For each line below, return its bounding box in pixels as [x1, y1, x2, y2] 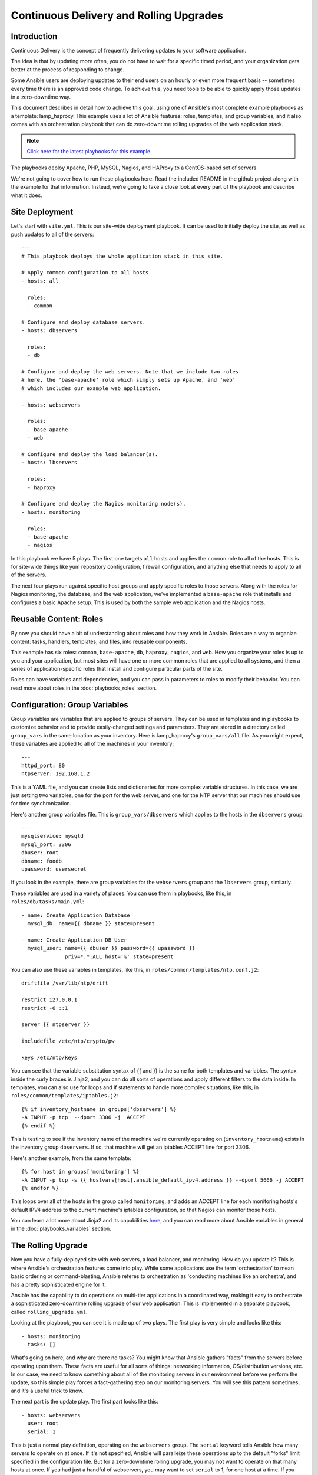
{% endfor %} [21, 1185, 59, 1191]
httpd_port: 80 [21, 762, 65, 769]
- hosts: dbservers [21, 327, 78, 334]
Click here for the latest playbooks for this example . [26, 147, 152, 155]
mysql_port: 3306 [21, 841, 71, 848]
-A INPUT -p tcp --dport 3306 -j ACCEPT [21, 1114, 146, 1121]
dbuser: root [21, 850, 59, 856]
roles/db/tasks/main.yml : [11, 898, 84, 905]
